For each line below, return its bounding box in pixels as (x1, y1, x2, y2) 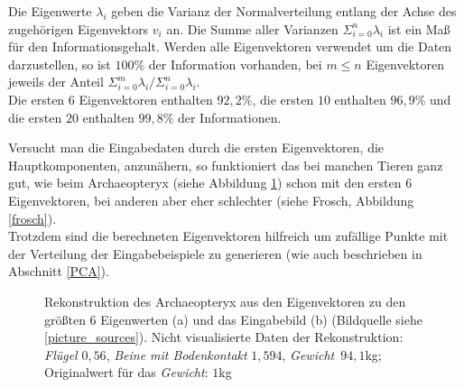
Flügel (44, 345, 78, 364)
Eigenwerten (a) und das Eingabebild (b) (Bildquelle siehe (100, 309, 422, 328)
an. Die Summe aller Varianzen (166, 19, 339, 38)
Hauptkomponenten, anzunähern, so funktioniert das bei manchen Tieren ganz (8, 155, 443, 174)
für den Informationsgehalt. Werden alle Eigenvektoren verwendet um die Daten (8, 37, 452, 56)
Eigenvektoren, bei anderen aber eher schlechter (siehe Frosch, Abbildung (8, 190, 414, 209)
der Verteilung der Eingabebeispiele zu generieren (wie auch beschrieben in (8, 244, 422, 263)
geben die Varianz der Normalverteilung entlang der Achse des (111, 2, 457, 20)
